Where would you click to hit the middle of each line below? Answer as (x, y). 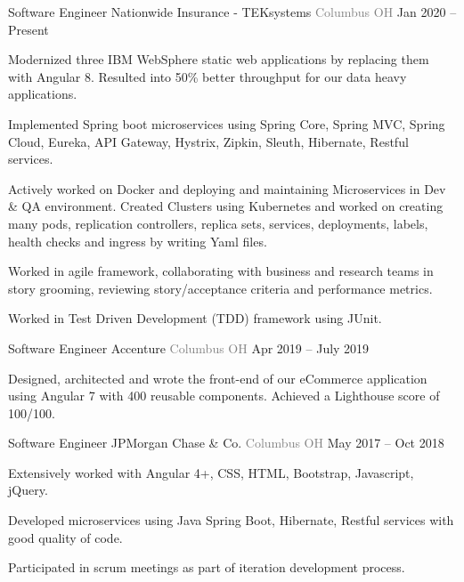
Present (28, 29)
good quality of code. (65, 537)
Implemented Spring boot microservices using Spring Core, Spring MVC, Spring (227, 123)
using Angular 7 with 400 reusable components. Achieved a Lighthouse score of (224, 396)
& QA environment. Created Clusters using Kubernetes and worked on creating (226, 206)
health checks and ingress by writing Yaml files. (138, 241)
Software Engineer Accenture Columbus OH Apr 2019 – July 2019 (189, 348)
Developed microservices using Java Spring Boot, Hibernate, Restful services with (231, 520)
